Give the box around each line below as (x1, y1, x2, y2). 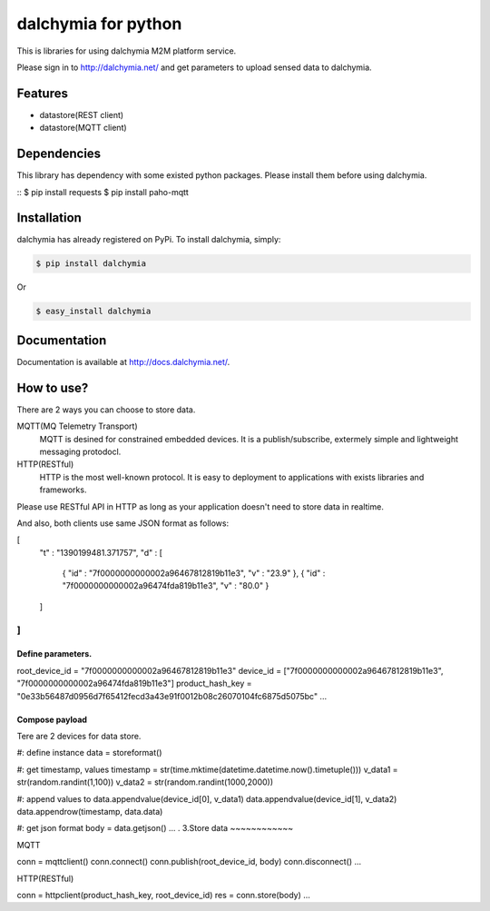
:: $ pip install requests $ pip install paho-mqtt (16, 186, 190, 197)
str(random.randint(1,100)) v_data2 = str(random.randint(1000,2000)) (16, 777, 274, 787)
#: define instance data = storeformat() (16, 748, 162, 758)
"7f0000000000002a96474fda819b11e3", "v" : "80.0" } (62, 580, 269, 591)
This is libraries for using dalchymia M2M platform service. (16, 45, 237, 56)
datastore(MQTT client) (39, 123, 127, 134)
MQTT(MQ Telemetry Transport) (16, 421, 138, 431)
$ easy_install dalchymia (35, 306, 152, 317)
